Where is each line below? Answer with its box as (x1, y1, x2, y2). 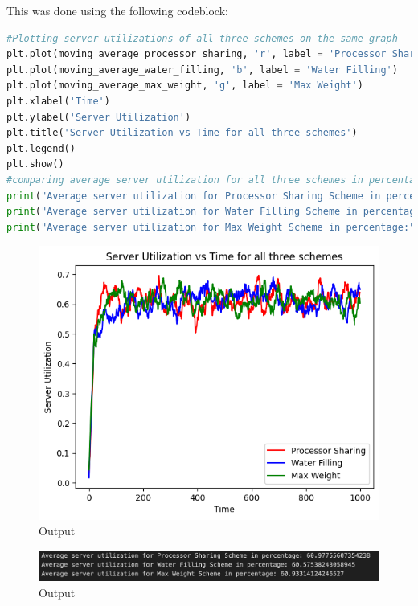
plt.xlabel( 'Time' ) (6, 95, 110, 107)
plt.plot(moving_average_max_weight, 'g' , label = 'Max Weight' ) (6, 80, 363, 92)
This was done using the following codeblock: (6, 2, 228, 18)
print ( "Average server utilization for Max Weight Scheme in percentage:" (6, 221, 416, 233)
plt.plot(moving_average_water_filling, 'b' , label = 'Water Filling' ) (6, 63, 398, 76)
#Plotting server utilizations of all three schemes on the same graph (6, 32, 398, 44)
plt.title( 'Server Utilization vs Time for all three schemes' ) (6, 127, 358, 139)
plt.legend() (6, 142, 76, 154)
